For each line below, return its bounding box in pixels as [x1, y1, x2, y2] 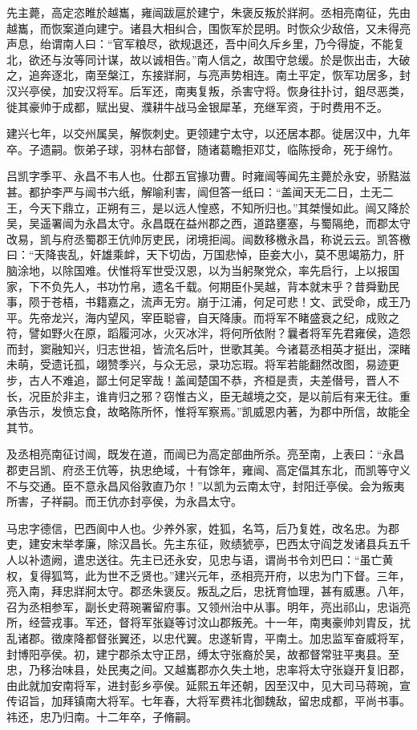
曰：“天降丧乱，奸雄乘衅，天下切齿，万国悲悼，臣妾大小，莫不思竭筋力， [6, 246, 394, 263]
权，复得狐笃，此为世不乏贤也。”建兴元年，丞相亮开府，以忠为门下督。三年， [6, 567, 411, 583]
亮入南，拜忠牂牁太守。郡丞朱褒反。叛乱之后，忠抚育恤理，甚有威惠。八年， [6, 583, 411, 599]
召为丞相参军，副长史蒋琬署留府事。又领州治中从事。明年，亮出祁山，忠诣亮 [6, 598, 411, 615]
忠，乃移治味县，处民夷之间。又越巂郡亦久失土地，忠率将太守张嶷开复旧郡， [6, 661, 411, 678]
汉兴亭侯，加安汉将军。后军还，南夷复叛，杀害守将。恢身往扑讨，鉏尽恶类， [6, 82, 411, 99]
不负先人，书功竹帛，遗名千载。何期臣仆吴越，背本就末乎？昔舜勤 [39, 277, 388, 294]
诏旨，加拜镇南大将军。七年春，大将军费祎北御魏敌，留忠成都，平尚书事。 [17, 692, 411, 709]
